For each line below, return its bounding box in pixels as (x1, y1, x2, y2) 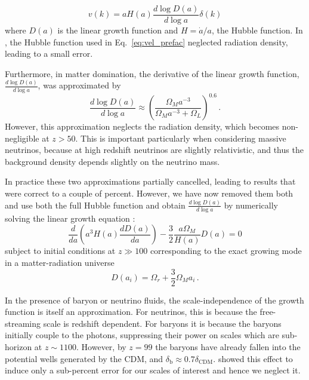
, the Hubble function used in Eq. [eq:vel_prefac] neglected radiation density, (5, 35, 288, 48)
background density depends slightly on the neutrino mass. (5, 155, 220, 167)
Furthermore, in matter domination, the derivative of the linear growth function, (5, 67, 299, 79)
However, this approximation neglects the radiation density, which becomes (5, 120, 280, 133)
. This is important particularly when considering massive (75, 131, 286, 144)
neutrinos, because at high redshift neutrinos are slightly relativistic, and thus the (5, 143, 304, 156)
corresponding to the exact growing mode (150, 244, 302, 257)
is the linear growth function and (57, 24, 178, 36)
